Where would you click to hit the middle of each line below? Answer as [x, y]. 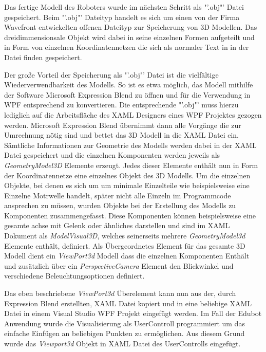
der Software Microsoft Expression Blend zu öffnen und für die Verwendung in [127, 94]
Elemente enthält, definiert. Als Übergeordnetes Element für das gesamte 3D [125, 245]
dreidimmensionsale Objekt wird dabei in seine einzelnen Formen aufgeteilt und [129, 37]
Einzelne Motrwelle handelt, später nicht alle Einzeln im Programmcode [118, 195]
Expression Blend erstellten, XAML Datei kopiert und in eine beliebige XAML [128, 303]
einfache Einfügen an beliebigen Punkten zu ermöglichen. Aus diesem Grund [125, 333]
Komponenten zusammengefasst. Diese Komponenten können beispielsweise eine [130, 215]
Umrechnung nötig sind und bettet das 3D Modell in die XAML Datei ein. [121, 135]
